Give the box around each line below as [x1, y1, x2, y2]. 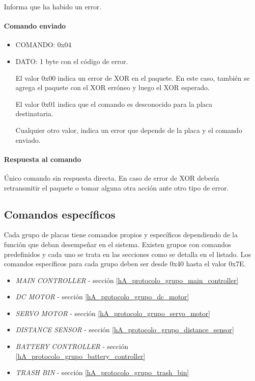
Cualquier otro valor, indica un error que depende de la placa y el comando [15, 125, 242, 135]
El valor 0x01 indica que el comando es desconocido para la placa [15, 98, 212, 109]
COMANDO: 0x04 [15, 39, 72, 50]
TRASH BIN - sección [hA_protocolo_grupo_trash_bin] [15, 367, 189, 378]
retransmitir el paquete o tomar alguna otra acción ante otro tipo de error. [4, 182, 229, 192]
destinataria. [15, 108, 54, 119]
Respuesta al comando [4, 154, 81, 164]
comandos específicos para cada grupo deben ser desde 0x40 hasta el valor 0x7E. [4, 258, 246, 269]
